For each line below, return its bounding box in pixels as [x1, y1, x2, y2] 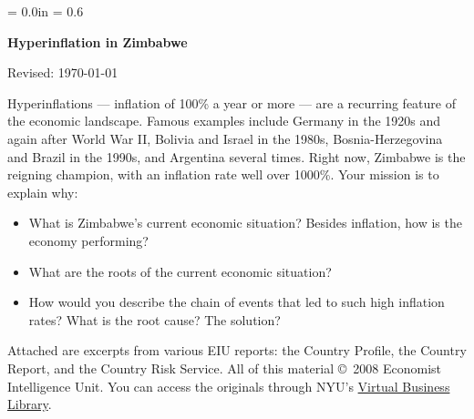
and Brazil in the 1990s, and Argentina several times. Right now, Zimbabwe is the [7, 147, 466, 166]
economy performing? [28, 230, 149, 250]
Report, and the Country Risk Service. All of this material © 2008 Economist [7, 358, 442, 377]
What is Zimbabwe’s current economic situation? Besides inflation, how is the [28, 213, 462, 232]
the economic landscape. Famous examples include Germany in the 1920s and [7, 111, 441, 130]
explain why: [7, 182, 78, 201]
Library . [7, 394, 52, 414]
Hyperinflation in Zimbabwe [7, 32, 188, 51]
